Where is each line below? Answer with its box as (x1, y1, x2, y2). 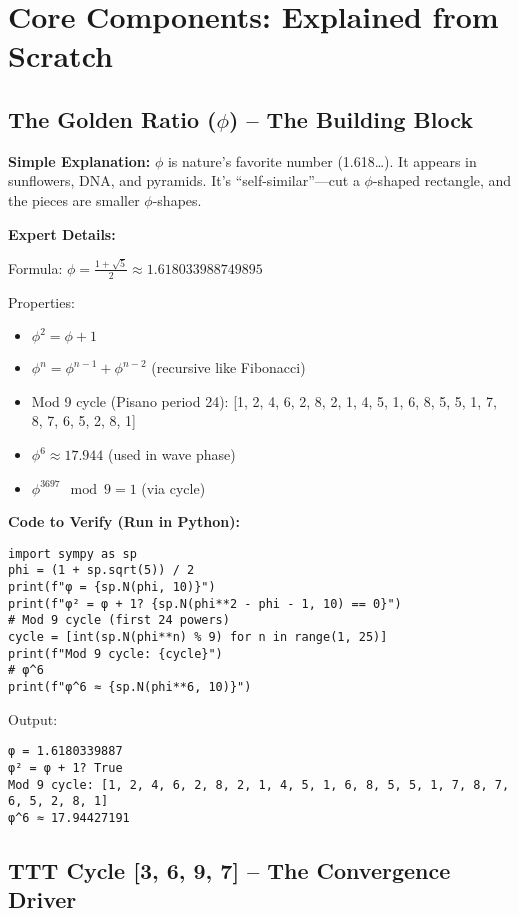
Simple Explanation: (8, 150, 151, 171)
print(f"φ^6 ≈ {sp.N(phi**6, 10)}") (8, 680, 252, 695)
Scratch (8, 35, 113, 76)
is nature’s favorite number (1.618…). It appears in (167, 150, 477, 171)
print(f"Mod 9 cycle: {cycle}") (8, 646, 223, 661)
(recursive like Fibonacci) (151, 357, 306, 378)
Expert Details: (8, 223, 116, 244)
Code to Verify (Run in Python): (8, 511, 240, 532)
